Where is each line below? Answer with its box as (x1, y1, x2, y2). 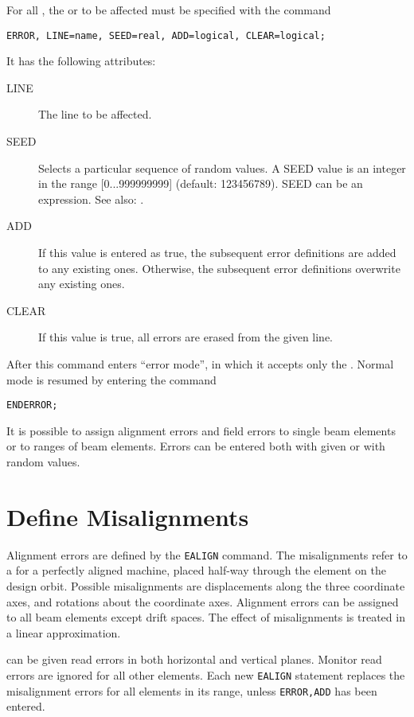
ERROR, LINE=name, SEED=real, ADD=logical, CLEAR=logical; (6, 29, 326, 41)
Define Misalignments (6, 500, 249, 532)
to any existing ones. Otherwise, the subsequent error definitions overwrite (38, 259, 400, 276)
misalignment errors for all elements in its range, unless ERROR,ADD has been (6, 682, 377, 699)
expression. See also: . (38, 190, 144, 207)
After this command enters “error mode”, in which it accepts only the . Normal (6, 355, 394, 372)
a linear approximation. (6, 624, 121, 641)
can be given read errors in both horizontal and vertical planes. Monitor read (6, 651, 382, 668)
